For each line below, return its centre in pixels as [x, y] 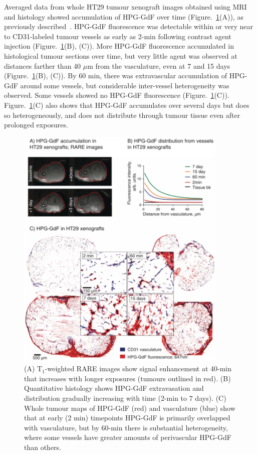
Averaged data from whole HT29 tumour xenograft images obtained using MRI [125, 7]
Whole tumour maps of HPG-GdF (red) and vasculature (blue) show [130, 408]
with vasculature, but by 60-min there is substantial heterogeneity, [126, 427]
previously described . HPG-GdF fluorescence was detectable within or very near [128, 26]
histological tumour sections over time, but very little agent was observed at [121, 55]
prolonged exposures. [36, 125]
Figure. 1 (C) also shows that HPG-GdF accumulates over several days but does [127, 105]
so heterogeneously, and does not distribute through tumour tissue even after [122, 115]
